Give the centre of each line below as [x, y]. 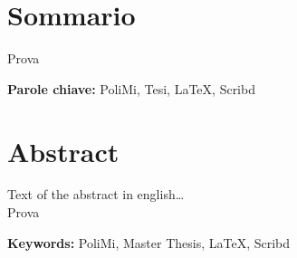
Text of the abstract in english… [96, 194]
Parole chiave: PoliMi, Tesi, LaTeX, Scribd [131, 88]
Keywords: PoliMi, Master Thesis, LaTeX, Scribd [149, 242]
